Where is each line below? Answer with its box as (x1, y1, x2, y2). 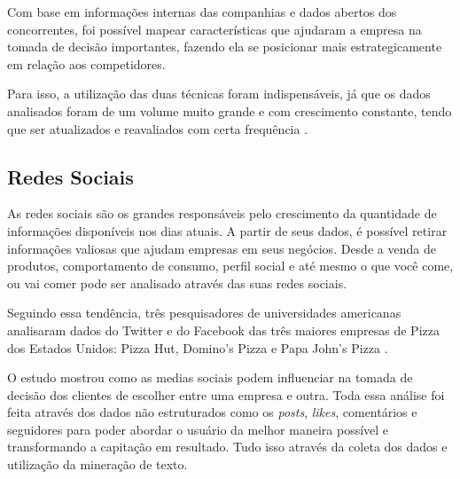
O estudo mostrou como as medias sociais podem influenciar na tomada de (7, 368, 413, 387)
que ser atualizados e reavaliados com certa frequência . (7, 119, 308, 137)
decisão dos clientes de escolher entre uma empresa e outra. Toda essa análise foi (7, 385, 445, 404)
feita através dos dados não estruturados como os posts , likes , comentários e (7, 403, 417, 421)
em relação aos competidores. (7, 54, 166, 73)
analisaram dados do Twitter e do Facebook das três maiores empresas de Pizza (7, 320, 440, 339)
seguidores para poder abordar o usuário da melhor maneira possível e (7, 420, 389, 438)
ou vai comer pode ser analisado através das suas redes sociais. (7, 273, 347, 292)
